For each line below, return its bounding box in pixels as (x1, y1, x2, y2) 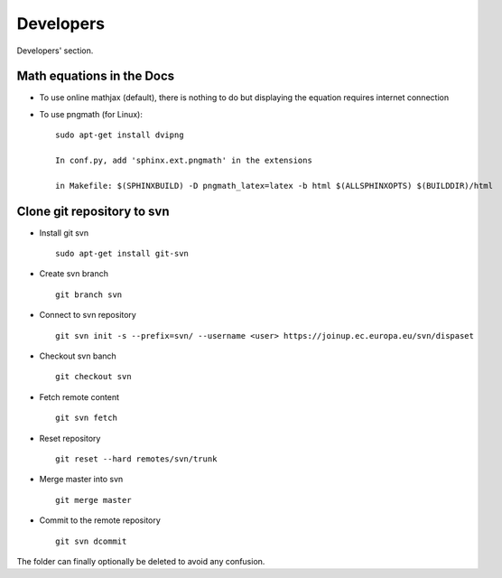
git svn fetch (55, 413, 117, 424)
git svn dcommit (55, 536, 127, 546)
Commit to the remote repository (39, 515, 162, 526)
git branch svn (55, 289, 123, 300)
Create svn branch (39, 268, 108, 279)
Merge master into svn (39, 474, 124, 485)
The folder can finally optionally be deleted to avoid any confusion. (16, 555, 265, 566)
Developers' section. (16, 45, 94, 56)
